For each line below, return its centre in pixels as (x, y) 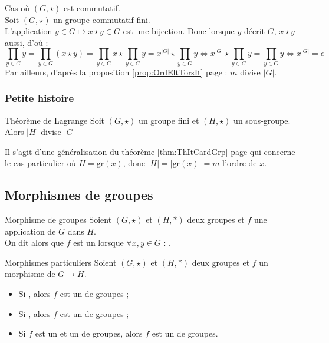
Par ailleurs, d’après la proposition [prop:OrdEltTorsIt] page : (116, 72)
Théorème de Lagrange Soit (55, 120)
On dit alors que (34, 243)
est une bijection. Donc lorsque (179, 31)
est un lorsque (98, 243)
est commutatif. (92, 8)
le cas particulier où (40, 163)
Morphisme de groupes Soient (58, 220)
